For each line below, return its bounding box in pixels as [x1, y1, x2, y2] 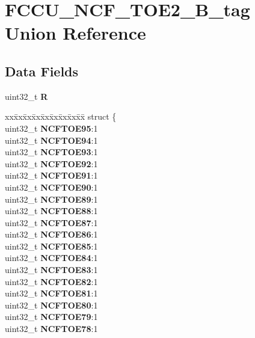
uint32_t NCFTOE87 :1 [5, 216, 98, 229]
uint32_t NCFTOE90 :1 [5, 180, 98, 193]
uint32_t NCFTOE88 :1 [5, 204, 98, 217]
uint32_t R [5, 90, 48, 102]
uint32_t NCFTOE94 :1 [5, 134, 98, 146]
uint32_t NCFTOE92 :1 [5, 157, 98, 170]
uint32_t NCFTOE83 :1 [5, 263, 98, 276]
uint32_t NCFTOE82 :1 [5, 275, 98, 287]
